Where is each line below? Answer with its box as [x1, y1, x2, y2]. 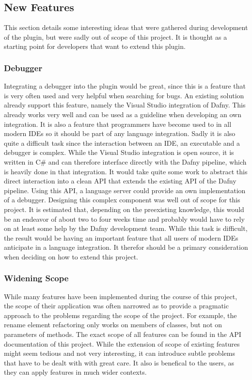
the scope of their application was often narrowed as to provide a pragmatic [4, 301, 229, 311]
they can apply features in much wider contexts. [4, 367, 147, 377]
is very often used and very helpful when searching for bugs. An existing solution [4, 90, 244, 100]
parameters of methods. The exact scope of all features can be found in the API [4, 329, 241, 339]
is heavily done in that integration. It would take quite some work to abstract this [4, 166, 248, 176]
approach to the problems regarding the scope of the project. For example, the [4, 310, 237, 320]
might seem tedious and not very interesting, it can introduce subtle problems [4, 348, 235, 358]
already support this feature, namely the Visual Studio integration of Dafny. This [4, 100, 246, 110]
